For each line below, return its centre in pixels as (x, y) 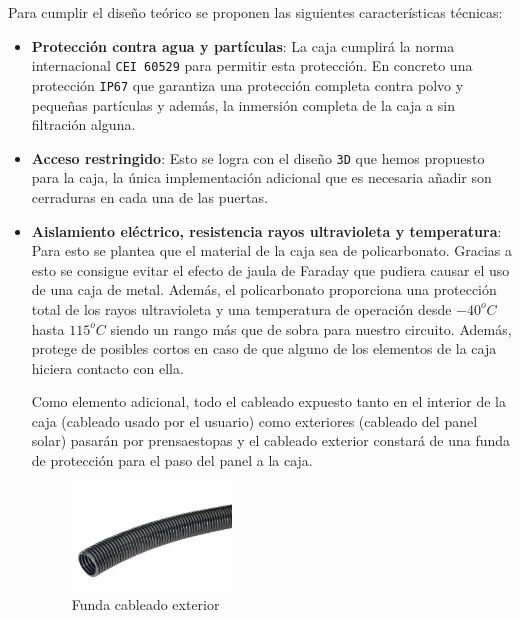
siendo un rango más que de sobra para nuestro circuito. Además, (311, 328)
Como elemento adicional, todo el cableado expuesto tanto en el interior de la (268, 401)
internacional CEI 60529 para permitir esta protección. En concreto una (252, 65)
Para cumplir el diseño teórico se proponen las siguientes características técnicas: (255, 12)
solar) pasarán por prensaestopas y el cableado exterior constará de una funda (271, 440)
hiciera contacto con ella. (107, 367)
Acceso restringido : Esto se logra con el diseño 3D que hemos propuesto (258, 157)
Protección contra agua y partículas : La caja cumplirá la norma (243, 45)
